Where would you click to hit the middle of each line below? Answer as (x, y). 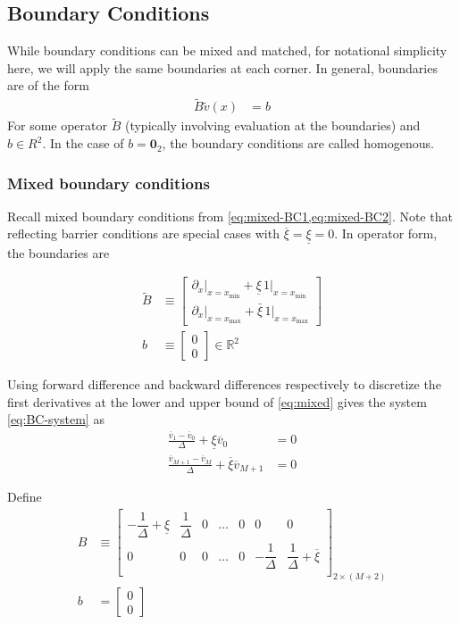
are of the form (48, 85)
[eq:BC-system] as (56, 419)
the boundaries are (59, 252)
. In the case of (83, 143)
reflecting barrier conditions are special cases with (143, 233)
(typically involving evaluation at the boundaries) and (272, 125)
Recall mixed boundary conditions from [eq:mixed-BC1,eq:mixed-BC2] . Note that (230, 216)
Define (25, 497)
